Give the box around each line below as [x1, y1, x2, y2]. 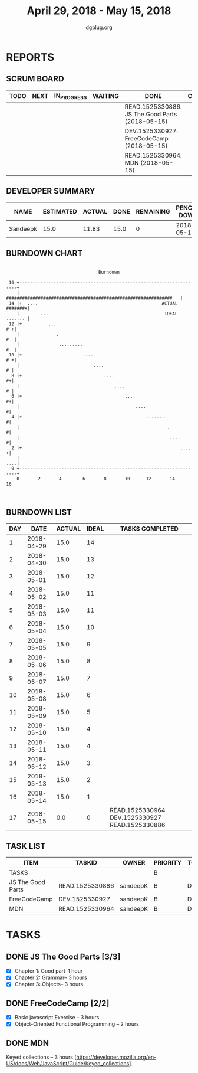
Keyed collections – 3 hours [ [6, 1054, 77, 1061]
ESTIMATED [42, 207, 78, 215]
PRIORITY [153, 859, 181, 867]
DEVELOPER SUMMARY [6, 186, 95, 196]
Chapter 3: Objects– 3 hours [14, 981, 84, 988]
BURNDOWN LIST [6, 507, 72, 517]
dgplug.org [85, 24, 113, 31]
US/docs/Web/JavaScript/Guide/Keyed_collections [6, 1060, 130, 1067]
